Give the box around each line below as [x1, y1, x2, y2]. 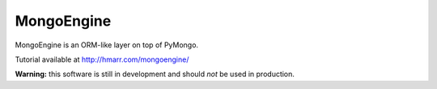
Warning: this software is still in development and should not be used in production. [15, 69, 295, 79]
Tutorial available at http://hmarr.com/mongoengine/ [15, 55, 189, 64]
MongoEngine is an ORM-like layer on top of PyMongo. [15, 40, 198, 50]
